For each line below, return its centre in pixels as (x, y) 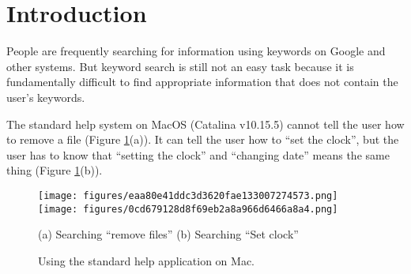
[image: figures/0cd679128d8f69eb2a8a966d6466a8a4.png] (188, 209)
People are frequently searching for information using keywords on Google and (196, 51)
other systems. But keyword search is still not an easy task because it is (180, 66)
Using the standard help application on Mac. (147, 260)
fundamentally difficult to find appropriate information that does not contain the (202, 82)
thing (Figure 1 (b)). (55, 170)
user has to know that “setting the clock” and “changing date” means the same (198, 154)
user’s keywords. (46, 97)
